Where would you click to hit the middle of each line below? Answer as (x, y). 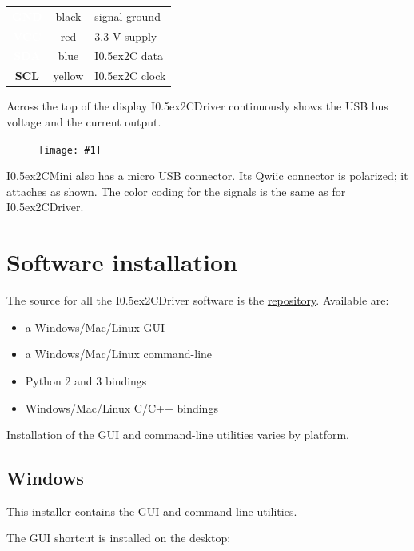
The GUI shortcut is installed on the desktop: (119, 538)
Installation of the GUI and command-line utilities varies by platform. (178, 435)
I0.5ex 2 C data (129, 56)
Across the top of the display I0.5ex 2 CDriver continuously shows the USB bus (197, 106)
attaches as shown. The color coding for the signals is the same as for (176, 191)
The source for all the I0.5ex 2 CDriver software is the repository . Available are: (198, 300)
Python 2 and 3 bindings (86, 380)
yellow (68, 76)
